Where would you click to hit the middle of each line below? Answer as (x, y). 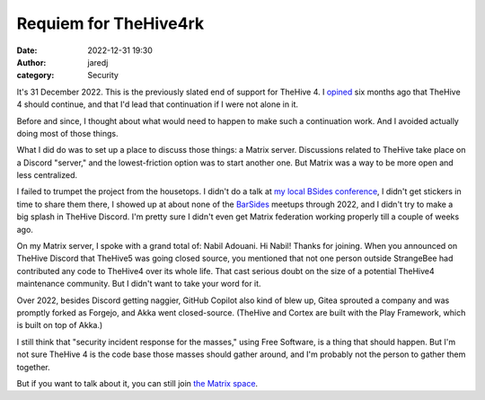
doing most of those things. (67, 133)
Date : (27, 50)
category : (35, 76)
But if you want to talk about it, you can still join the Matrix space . (137, 383)
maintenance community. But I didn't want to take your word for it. (139, 284)
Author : (31, 62)
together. (34, 367)
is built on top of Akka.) (60, 325)
